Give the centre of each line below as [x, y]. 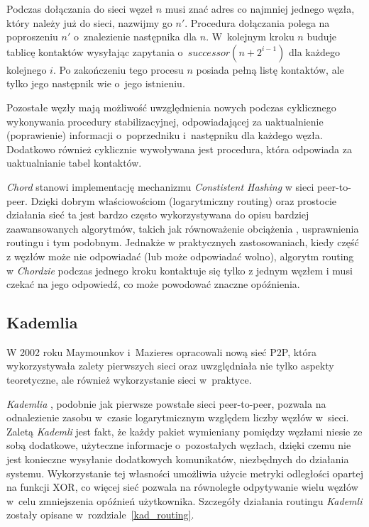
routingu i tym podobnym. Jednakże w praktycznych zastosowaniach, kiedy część [183, 242]
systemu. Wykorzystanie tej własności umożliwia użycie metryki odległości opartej [185, 473]
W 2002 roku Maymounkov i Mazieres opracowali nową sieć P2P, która [162, 351]
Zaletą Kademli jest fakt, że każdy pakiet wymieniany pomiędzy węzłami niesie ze [184, 431]
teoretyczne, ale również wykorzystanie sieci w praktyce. [129, 380]
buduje [322, 37]
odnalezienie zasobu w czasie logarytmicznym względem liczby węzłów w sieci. [178, 417]
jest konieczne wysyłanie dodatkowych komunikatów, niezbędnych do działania [178, 459]
